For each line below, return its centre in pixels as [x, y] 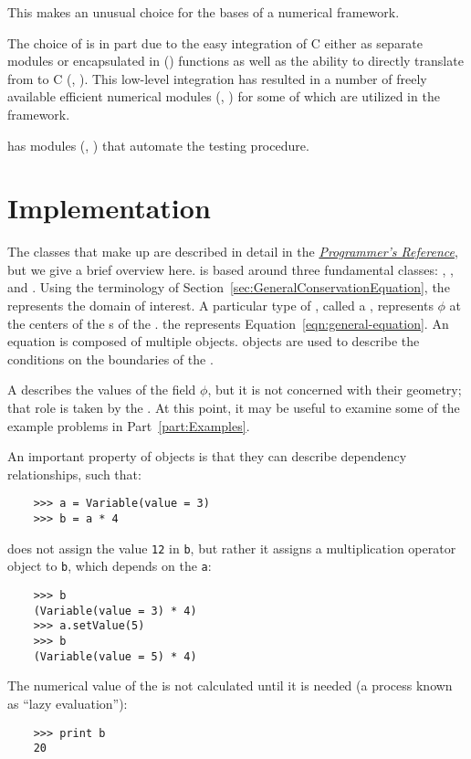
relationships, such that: [74, 474]
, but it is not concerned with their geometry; [335, 390]
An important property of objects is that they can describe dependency [207, 456]
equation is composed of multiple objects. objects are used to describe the [214, 341]
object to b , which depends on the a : [110, 566]
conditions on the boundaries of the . [110, 358]
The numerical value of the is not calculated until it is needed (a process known [230, 685]
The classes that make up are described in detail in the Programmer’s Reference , [233, 252]
